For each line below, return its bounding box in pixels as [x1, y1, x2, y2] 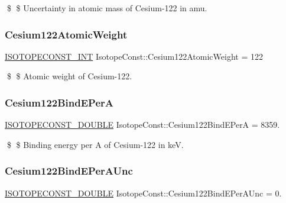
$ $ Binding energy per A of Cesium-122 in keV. [6, 138, 184, 150]
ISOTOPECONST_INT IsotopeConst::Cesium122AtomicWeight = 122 [5, 50, 263, 62]
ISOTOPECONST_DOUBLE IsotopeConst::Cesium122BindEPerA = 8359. [5, 118, 280, 131]
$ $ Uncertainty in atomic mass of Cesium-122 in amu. [6, 2, 207, 14]
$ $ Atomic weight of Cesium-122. [6, 70, 132, 82]
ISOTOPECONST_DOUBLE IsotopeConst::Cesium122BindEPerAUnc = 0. [5, 186, 282, 199]
